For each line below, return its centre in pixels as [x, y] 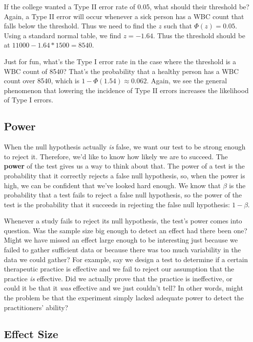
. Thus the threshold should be [199, 35]
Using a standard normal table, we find [63, 35]
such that [178, 26]
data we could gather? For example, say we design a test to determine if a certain [126, 259]
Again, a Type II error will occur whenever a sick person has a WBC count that [124, 16]
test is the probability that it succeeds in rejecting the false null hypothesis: [117, 204]
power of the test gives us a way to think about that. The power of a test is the [124, 166]
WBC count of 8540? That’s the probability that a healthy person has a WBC [121, 71]
